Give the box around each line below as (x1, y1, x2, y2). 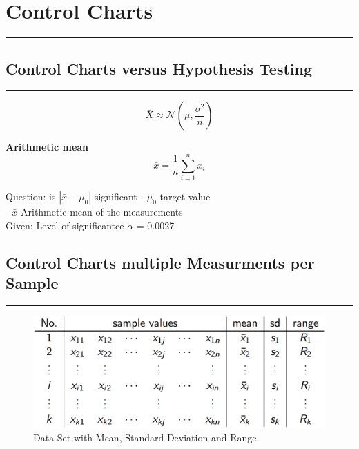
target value (159, 189, 211, 204)
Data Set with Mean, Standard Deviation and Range (33, 430, 257, 445)
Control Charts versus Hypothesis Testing (6, 57, 313, 79)
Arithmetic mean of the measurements (21, 204, 183, 219)
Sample (6, 272, 59, 294)
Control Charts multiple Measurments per (6, 251, 315, 273)
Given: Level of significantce (6, 218, 124, 232)
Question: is (6, 189, 56, 204)
